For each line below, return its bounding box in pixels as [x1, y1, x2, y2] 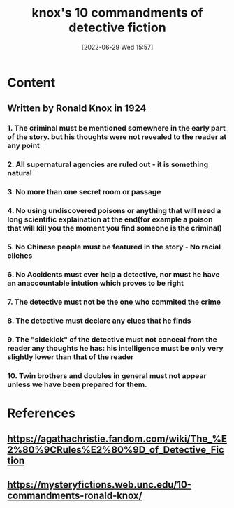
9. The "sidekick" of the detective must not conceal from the [7, 334, 218, 344]
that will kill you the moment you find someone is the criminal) [7, 224, 222, 233]
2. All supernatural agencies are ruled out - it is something [7, 159, 208, 169]
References [7, 405, 75, 421]
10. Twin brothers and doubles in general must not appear [7, 370, 207, 380]
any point [7, 141, 41, 151]
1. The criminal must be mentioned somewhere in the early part [7, 124, 226, 133]
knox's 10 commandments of [31, 5, 204, 21]
